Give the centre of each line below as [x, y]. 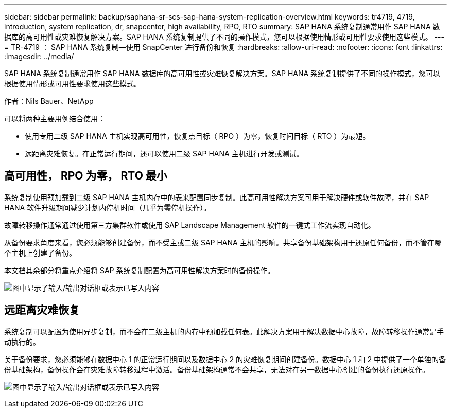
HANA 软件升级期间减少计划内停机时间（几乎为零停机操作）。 [108, 207]
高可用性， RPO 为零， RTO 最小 [86, 176]
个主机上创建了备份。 [40, 253]
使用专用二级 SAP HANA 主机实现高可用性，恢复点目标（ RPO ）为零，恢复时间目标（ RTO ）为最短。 [197, 136]
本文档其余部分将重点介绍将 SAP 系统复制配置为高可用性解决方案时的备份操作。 [140, 270]
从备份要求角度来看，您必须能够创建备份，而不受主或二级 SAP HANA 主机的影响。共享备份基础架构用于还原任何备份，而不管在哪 [223, 242]
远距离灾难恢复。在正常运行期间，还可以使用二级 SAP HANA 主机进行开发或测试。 [164, 154]
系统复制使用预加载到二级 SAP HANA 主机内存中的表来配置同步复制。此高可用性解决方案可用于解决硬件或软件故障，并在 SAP [217, 197]
